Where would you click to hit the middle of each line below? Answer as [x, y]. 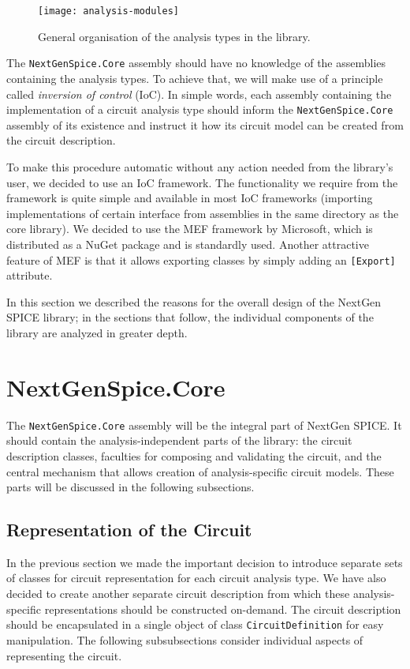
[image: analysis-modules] [108, 11]
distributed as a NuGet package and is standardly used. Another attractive [188, 244]
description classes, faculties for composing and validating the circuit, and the [194, 455]
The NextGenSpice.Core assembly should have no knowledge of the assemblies [196, 63]
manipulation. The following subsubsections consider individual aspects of [185, 639]
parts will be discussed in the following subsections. [130, 487]
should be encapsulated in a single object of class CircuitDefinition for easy [195, 624]
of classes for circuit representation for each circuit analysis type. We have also [196, 578]
